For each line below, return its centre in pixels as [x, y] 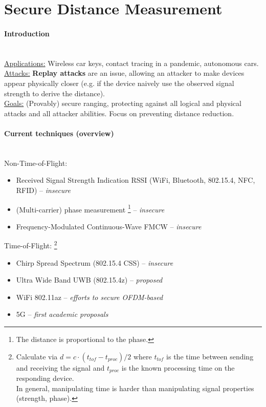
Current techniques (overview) [59, 133]
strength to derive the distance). [55, 93]
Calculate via [37, 356]
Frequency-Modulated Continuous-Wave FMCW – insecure [109, 226]
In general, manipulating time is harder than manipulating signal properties [135, 388]
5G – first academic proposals [62, 314]
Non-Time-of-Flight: [36, 163]
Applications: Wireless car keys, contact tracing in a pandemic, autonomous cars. [131, 63]
